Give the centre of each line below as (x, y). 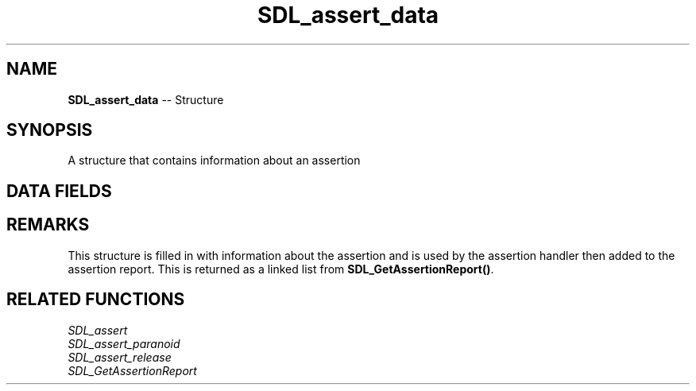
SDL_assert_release (120, 357)
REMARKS (48, 225)
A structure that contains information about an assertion (214, 161)
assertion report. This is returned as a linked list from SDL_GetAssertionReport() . (281, 269)
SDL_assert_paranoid (124, 343)
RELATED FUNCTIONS (96, 300)
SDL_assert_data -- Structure (146, 99)
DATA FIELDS (59, 191)
